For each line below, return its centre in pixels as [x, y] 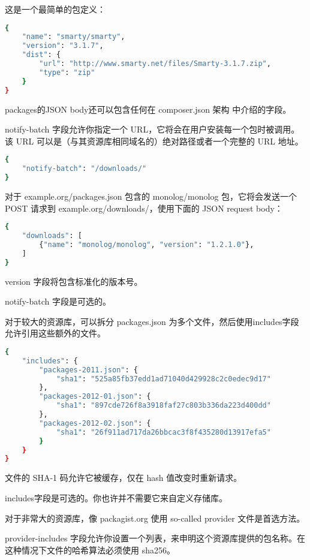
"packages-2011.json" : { [88, 370]
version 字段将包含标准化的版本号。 [74, 281]
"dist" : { [41, 55]
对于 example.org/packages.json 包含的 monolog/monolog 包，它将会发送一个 [151, 196]
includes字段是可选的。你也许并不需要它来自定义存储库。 [116, 497]
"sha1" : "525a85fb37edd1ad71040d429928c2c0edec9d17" [163, 379]
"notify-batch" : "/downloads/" [84, 169]
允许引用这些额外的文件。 [55, 333]
